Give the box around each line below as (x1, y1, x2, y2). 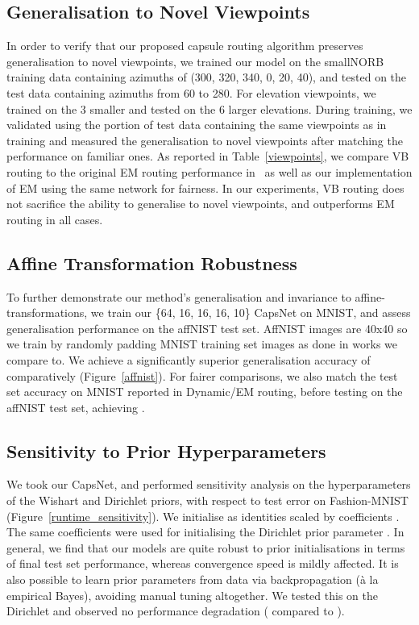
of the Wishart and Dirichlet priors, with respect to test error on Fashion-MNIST (6, 492, 409, 509)
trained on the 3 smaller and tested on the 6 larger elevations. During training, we (6, 100, 413, 117)
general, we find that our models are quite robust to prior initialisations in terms (6, 539, 405, 556)
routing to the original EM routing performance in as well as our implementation (6, 163, 413, 180)
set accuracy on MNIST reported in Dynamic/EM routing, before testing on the (6, 383, 403, 400)
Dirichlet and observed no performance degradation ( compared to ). (6, 602, 345, 619)
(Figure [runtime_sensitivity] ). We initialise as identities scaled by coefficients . (6, 507, 400, 524)
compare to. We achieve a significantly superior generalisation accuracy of (6, 351, 371, 368)
